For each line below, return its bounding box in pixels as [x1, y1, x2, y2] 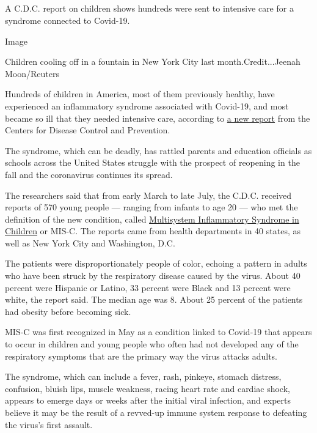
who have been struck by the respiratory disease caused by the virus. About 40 [5, 269, 301, 282]
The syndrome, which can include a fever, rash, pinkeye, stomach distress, [5, 370, 282, 383]
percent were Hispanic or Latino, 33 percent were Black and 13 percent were [5, 281, 291, 294]
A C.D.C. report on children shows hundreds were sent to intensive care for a [5, 2, 294, 15]
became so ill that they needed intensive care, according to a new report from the [5, 111, 310, 124]
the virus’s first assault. [5, 418, 93, 431]
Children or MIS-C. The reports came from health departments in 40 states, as [5, 224, 301, 237]
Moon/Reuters [5, 67, 59, 80]
